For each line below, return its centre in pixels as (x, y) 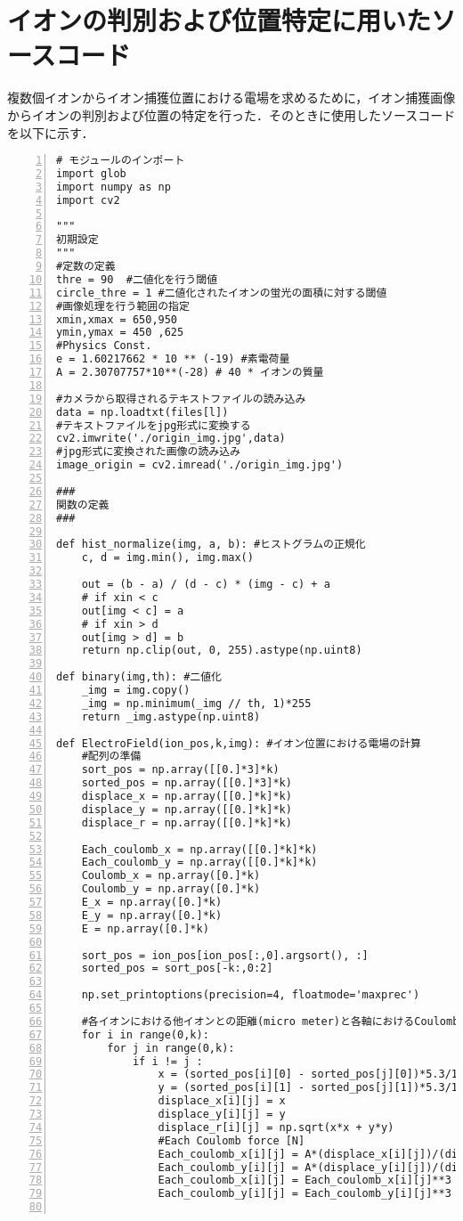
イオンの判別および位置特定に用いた (219, 20)
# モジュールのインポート (121, 161)
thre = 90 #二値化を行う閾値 (137, 279)
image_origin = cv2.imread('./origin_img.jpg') (200, 465)
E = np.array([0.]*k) (145, 928)
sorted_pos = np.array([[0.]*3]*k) (187, 783)
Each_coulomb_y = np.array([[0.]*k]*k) (199, 863)
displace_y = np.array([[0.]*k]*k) (187, 809)
